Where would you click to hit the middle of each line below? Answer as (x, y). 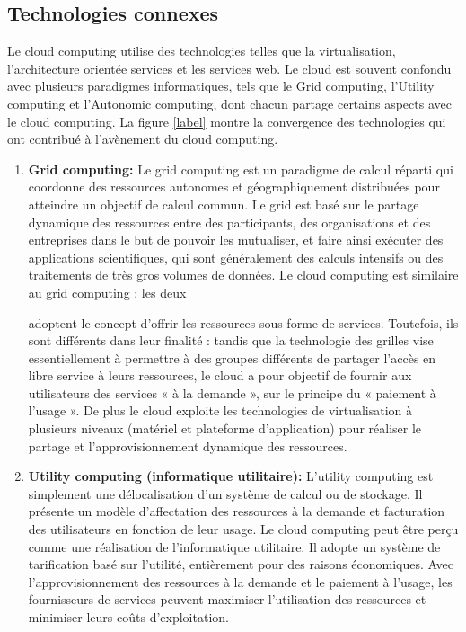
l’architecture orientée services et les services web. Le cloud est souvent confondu (229, 68)
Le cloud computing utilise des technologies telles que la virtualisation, (202, 51)
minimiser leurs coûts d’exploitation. (128, 617)
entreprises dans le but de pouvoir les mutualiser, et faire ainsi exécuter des (236, 240)
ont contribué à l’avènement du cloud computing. (143, 139)
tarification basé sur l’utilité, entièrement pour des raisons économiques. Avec (241, 564)
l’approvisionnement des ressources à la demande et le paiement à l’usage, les (240, 581)
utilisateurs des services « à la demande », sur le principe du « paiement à (232, 392)
